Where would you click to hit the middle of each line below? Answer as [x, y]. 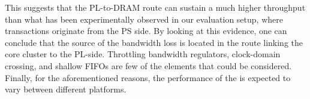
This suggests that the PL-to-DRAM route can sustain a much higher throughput [155, 7]
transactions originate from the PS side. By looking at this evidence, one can [146, 31]
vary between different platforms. [66, 89]
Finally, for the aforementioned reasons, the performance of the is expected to [148, 77]
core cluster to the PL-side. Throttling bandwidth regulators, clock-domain [143, 54]
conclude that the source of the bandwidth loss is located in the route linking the [154, 42]
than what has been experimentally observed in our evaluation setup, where [144, 19]
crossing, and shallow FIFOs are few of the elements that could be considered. [148, 65]
